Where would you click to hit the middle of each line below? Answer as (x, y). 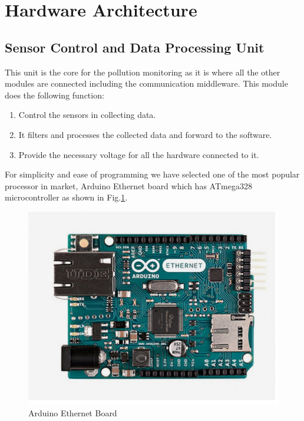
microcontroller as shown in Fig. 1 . (66, 197)
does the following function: (54, 95)
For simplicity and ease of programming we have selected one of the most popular (152, 174)
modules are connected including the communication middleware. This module (146, 83)
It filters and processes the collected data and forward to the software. (145, 134)
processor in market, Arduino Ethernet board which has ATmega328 (128, 185)
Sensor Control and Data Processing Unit (135, 47)
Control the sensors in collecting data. (87, 115)
